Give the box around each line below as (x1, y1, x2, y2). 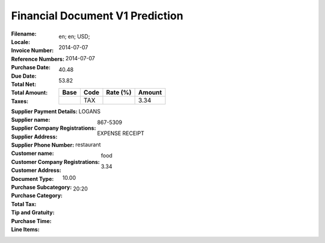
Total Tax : (11, 200, 37, 207)
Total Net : (11, 80, 37, 87)
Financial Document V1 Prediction (11, 9, 184, 22)
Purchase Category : (11, 192, 63, 199)
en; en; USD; (58, 33, 90, 40)
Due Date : (11, 72, 37, 80)
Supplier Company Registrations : (11, 124, 96, 132)
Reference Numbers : (11, 55, 64, 63)
